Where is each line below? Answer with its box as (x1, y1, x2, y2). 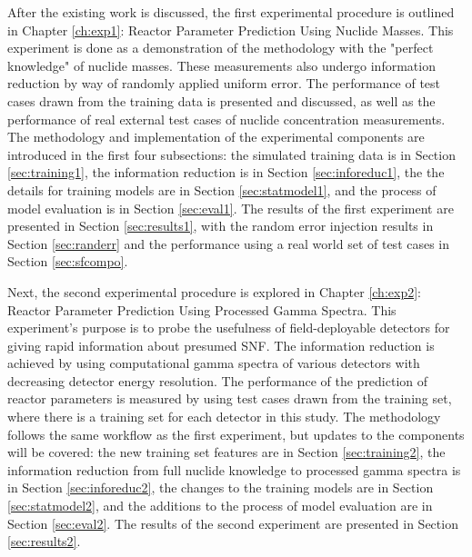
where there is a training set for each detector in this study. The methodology (7, 407, 441, 426)
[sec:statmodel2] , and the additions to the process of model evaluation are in (7, 496, 433, 515)
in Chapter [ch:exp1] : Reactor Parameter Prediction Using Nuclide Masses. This (7, 20, 454, 39)
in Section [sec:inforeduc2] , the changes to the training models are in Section (7, 478, 434, 497)
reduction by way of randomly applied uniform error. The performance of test (7, 74, 441, 93)
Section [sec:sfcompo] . (7, 252, 128, 271)
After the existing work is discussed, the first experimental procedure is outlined (7, 3, 455, 21)
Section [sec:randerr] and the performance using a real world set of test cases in (7, 234, 450, 253)
